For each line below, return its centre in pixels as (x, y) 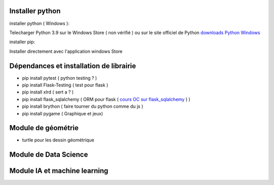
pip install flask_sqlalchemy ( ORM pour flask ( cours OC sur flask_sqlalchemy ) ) (106, 99)
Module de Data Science (49, 155)
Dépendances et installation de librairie (73, 66)
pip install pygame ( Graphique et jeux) (63, 113)
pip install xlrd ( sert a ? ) (48, 92)
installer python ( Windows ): (39, 23)
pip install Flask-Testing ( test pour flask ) (65, 85)
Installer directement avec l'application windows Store (66, 51)
